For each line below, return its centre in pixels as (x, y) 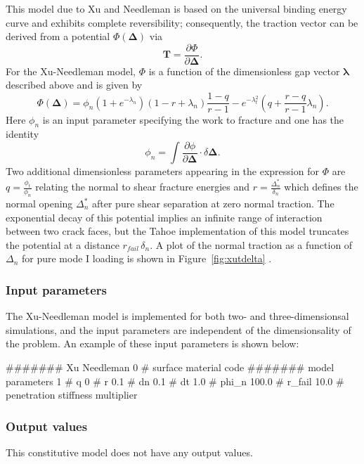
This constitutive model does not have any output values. (129, 452)
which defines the (321, 187)
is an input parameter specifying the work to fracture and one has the (193, 119)
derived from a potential (58, 36)
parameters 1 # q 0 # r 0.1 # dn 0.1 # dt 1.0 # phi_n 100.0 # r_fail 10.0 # (175, 381)
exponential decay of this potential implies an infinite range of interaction (164, 217)
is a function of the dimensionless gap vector (244, 71)
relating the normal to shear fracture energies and (143, 187)
